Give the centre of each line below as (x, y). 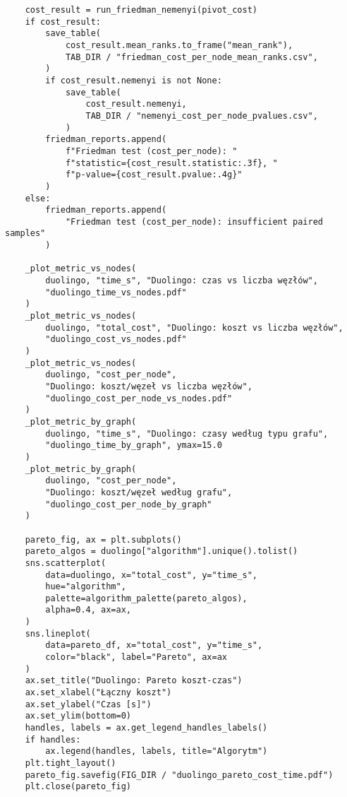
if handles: (53, 739)
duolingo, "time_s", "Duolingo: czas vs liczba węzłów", (182, 281)
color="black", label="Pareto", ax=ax (136, 657)
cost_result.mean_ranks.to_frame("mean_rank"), (179, 45)
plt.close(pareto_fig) (78, 787)
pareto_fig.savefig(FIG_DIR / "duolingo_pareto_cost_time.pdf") (179, 775)
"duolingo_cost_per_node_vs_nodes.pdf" (139, 398)
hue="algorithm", (86, 587)
